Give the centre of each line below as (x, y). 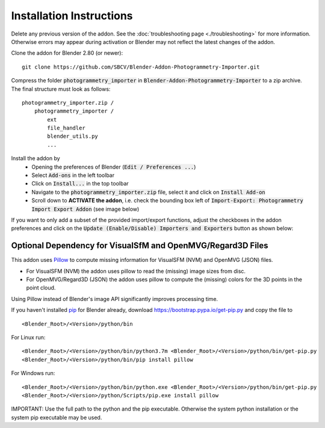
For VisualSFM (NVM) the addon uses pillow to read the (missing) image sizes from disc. (136, 271)
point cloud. (41, 288)
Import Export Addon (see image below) (85, 209)
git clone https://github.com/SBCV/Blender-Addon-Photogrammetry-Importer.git (141, 67)
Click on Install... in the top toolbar (80, 184)
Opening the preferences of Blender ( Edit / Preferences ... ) (114, 167)
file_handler (66, 128)
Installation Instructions (72, 16)
